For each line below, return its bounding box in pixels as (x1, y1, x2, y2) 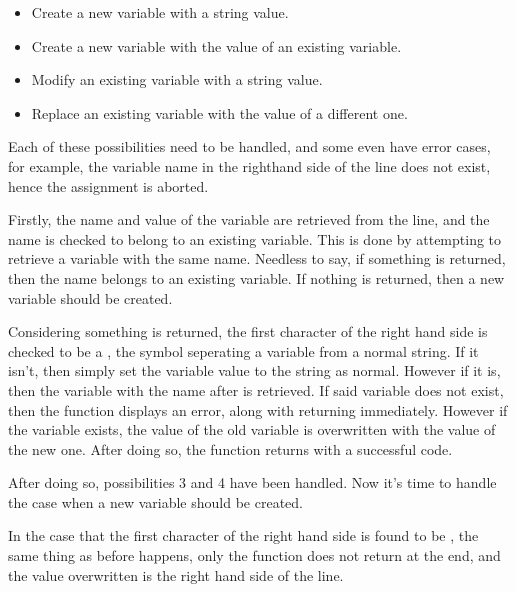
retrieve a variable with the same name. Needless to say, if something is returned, (8, 248, 506, 269)
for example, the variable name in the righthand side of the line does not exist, (8, 155, 491, 176)
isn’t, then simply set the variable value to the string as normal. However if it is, (8, 360, 501, 381)
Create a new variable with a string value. (31, 2, 289, 22)
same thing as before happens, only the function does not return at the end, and (8, 545, 501, 566)
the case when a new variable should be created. (8, 491, 303, 512)
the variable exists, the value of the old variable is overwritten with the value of (8, 419, 496, 440)
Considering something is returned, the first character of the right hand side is (8, 321, 488, 342)
